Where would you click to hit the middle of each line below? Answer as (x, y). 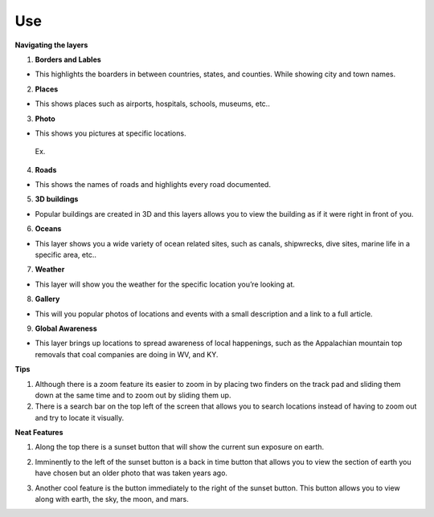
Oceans (48, 229)
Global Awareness (66, 328)
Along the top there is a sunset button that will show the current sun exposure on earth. (180, 447)
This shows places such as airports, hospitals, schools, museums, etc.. (153, 104)
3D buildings (57, 199)
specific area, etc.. (66, 255)
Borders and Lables (68, 59)
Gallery (47, 299)
